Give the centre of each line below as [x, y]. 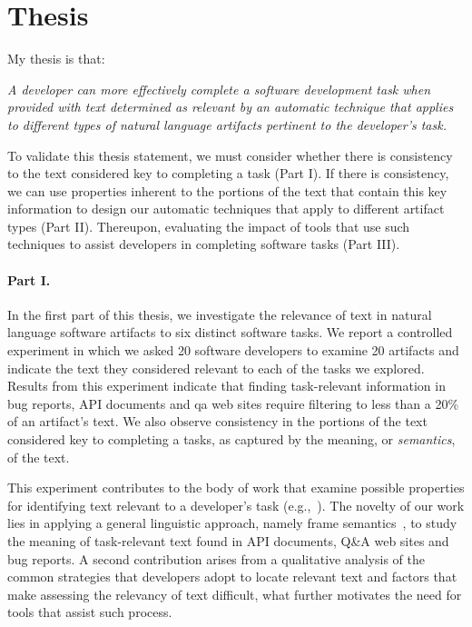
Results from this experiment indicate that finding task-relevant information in [226, 386]
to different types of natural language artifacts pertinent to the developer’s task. [227, 124]
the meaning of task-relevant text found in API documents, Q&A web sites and [228, 540]
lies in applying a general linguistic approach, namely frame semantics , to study [232, 523]
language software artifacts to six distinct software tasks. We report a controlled [230, 332]
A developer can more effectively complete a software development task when [219, 89]
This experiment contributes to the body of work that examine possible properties [236, 488]
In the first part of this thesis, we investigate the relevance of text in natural [220, 314]
